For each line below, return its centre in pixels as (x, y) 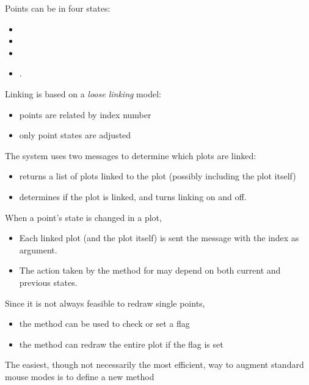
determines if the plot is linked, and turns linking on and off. (133, 196)
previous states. (48, 282)
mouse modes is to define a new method (80, 376)
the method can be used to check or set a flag (104, 323)
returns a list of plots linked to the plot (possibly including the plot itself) (158, 176)
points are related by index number (85, 114)
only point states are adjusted (75, 135)
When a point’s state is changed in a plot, (83, 217)
